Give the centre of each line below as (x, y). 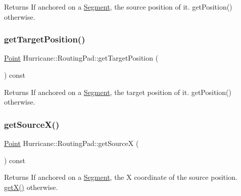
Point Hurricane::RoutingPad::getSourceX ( (71, 143)
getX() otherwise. (31, 187)
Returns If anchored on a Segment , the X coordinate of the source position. (121, 177)
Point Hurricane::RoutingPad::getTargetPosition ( (81, 58)
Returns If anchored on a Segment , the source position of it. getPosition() (118, 7)
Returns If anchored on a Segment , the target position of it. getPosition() (118, 92)
